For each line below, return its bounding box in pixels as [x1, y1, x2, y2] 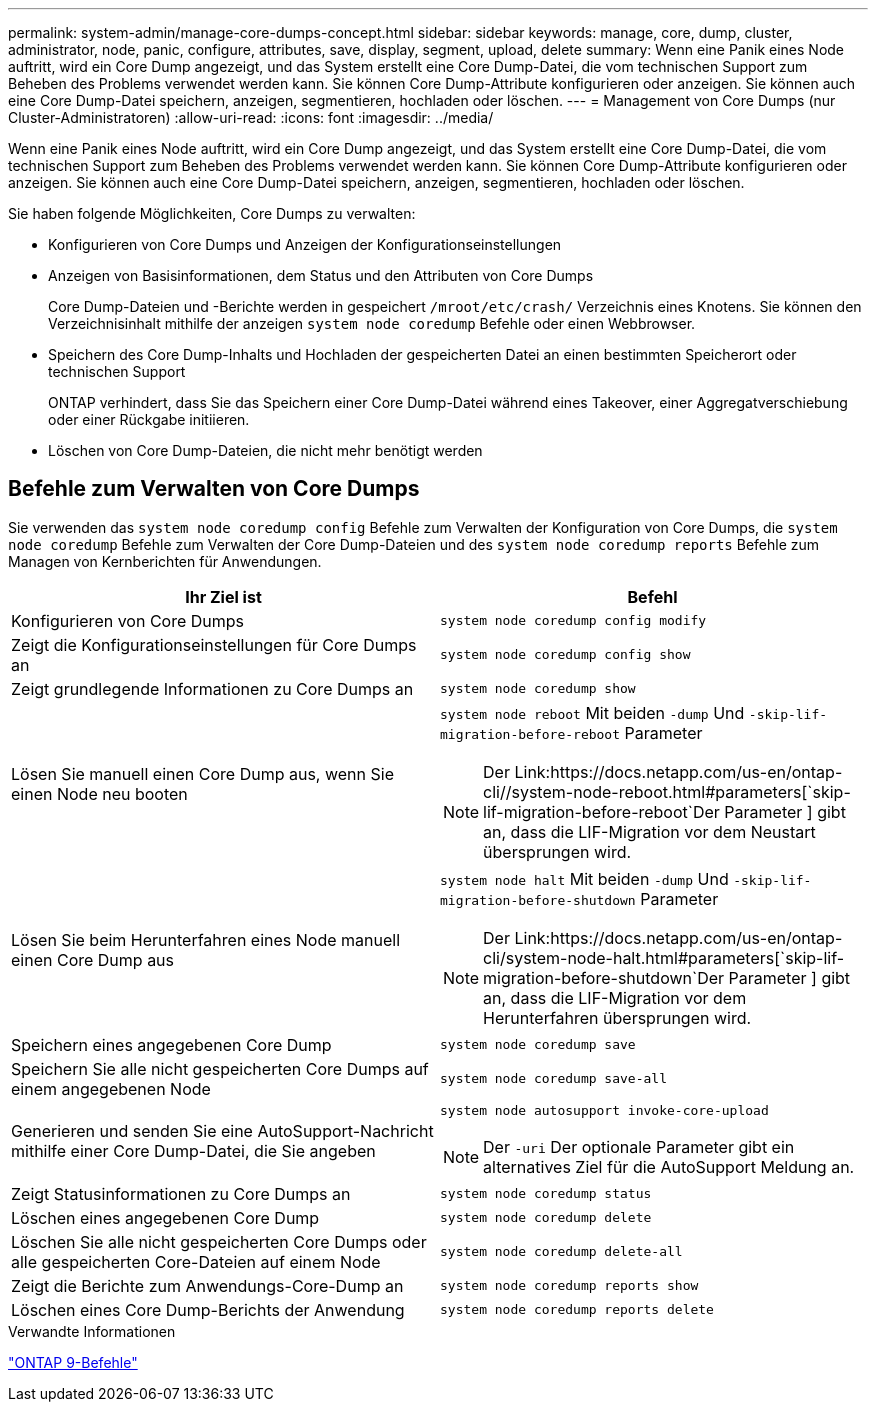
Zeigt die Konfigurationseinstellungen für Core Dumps [11, 634, 417, 655]
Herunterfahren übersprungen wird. [483, 1007, 752, 1028]
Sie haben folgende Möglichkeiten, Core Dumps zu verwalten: [8, 205, 416, 222]
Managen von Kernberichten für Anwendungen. [8, 552, 322, 570]
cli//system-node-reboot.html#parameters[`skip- [483, 781, 851, 802]
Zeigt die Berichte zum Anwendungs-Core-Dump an [11, 1275, 404, 1296]
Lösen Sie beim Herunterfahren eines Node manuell [11, 929, 401, 950]
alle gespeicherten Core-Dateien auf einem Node [11, 1251, 381, 1272]
